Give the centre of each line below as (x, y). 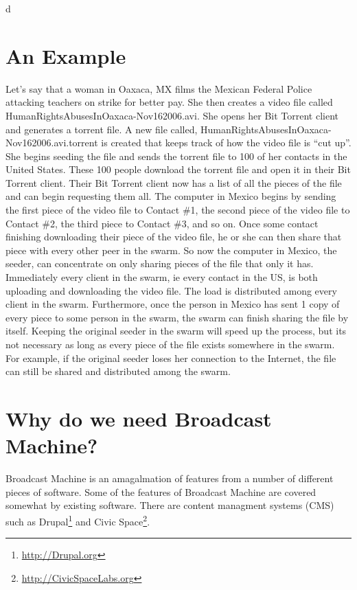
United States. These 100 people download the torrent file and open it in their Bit (178, 169)
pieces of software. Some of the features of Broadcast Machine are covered (161, 491)
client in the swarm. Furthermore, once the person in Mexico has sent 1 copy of (173, 304)
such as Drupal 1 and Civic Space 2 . (78, 520)
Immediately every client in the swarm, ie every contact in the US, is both (162, 277)
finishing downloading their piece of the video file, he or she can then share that (174, 237)
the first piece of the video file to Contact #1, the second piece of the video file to (178, 210)
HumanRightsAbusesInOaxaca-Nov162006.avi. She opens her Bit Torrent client (172, 115)
